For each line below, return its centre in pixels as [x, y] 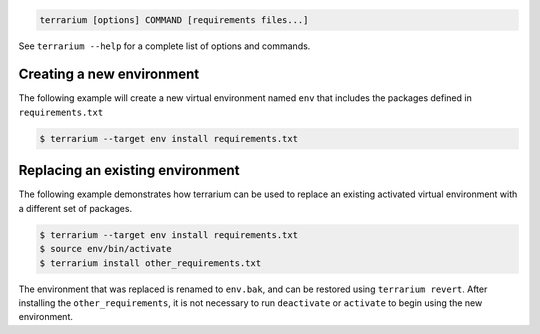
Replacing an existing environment [129, 170]
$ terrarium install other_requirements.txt [150, 263]
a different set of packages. [75, 208]
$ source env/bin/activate [105, 249]
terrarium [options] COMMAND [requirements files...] [174, 19]
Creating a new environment [109, 74]
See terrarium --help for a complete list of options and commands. [164, 46]
